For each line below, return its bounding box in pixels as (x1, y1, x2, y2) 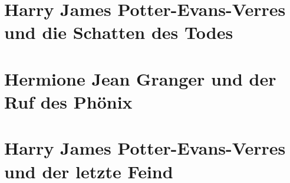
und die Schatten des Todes (4, 20, 233, 44)
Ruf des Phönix (4, 89, 133, 113)
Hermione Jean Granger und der (4, 66, 276, 90)
